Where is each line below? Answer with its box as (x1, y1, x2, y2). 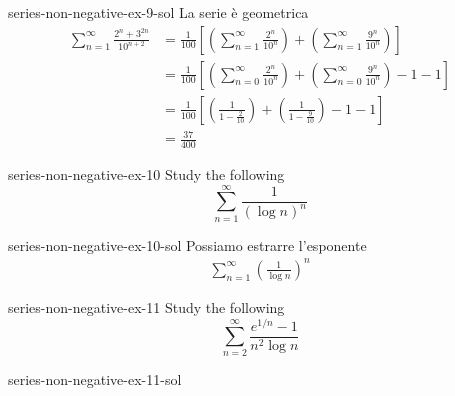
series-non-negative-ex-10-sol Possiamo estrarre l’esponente (8, 234, 367, 255)
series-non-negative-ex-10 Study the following (8, 164, 285, 185)
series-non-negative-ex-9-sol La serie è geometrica (8, 2, 309, 22)
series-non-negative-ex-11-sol (8, 369, 182, 390)
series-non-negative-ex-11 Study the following (8, 296, 285, 317)
